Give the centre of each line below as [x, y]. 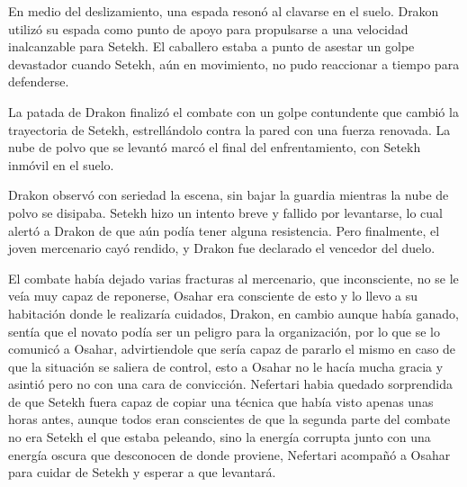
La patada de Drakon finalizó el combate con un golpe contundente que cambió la [233, 111]
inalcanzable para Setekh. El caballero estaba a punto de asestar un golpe [211, 46]
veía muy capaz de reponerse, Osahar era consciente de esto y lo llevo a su [213, 296]
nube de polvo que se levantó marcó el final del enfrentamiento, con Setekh [215, 147]
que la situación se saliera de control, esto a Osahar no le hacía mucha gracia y [226, 366]
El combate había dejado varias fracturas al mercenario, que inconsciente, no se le [233, 278]
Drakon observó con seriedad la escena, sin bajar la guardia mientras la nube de [229, 195]
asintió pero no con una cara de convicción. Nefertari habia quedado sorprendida [230, 384]
